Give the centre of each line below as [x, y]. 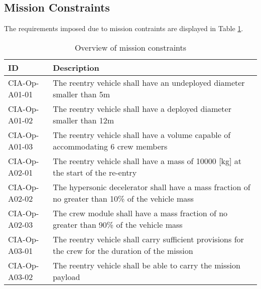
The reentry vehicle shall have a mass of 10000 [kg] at [147, 161]
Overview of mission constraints [130, 47]
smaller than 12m [84, 120]
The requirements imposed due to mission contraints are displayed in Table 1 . [124, 28]
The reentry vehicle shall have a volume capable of [142, 134]
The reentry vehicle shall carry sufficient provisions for [148, 239]
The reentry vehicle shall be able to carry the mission [147, 265]
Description [76, 67]
